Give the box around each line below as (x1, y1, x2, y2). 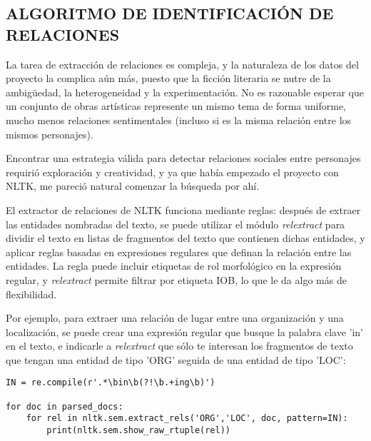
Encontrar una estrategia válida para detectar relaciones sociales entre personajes (6, 151, 361, 166)
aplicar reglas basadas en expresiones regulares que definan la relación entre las (6, 244, 352, 259)
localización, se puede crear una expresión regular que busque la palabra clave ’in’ (6, 324, 363, 339)
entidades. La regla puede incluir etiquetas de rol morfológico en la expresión (6, 258, 342, 273)
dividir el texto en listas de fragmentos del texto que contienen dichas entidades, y (6, 230, 365, 245)
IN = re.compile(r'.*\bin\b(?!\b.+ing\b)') (6, 377, 215, 388)
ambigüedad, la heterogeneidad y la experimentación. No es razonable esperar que (6, 84, 365, 99)
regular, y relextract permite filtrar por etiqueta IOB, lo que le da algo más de (6, 272, 347, 287)
